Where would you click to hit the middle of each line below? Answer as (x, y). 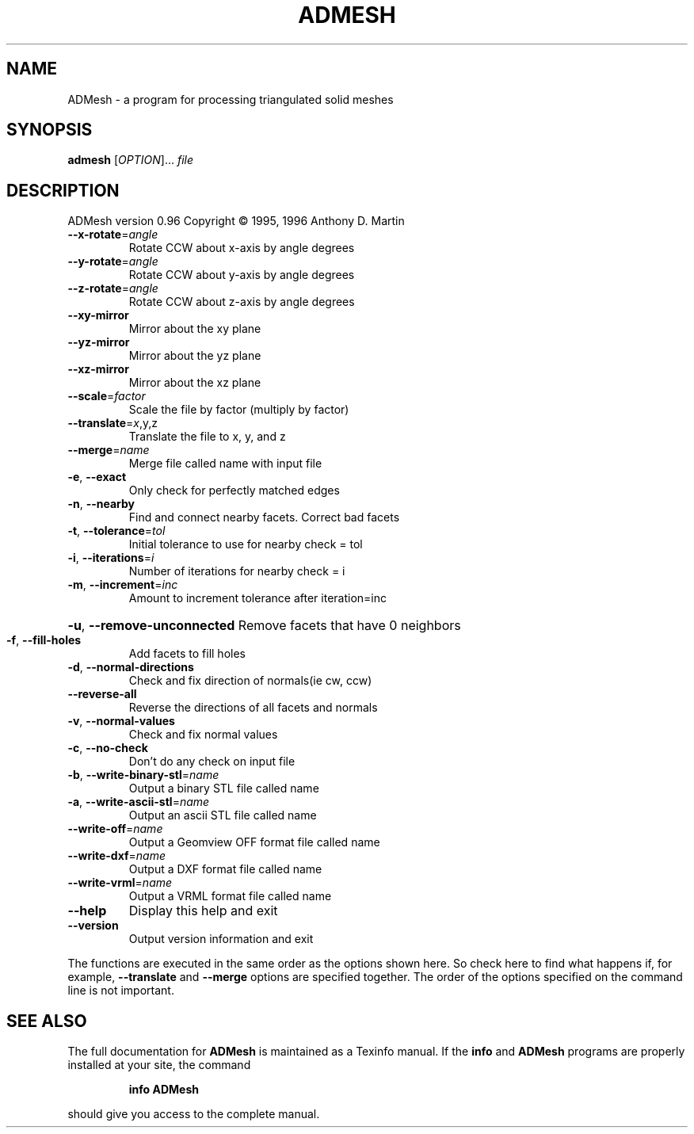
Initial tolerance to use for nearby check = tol (246, 544)
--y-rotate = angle (113, 262)
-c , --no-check (108, 748)
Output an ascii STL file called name (223, 815)
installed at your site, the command (159, 1065)
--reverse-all (102, 694)
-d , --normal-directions (131, 667)
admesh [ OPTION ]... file (131, 160)
